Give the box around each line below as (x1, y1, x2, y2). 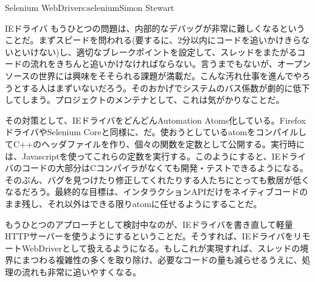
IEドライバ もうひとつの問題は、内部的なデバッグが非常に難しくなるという (5, 21, 305, 34)
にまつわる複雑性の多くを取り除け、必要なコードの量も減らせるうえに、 (13, 253, 302, 266)
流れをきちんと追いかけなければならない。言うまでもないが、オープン (30, 57, 311, 70)
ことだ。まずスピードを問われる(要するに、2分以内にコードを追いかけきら (5, 33, 301, 46)
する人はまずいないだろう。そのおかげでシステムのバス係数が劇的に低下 (21, 81, 310, 94)
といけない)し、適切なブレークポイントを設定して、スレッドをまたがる (13, 45, 297, 58)
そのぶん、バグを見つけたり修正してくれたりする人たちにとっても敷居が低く (5, 173, 310, 186)
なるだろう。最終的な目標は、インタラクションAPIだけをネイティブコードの (5, 185, 308, 198)
